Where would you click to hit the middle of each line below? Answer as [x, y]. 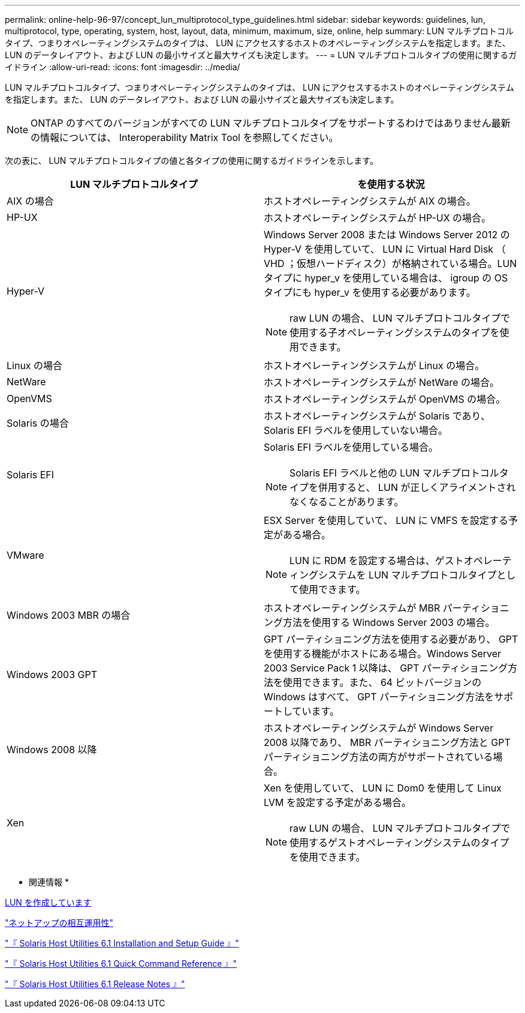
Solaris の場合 [38, 423]
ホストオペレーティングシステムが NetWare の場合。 [382, 382]
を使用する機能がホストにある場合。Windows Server [383, 654]
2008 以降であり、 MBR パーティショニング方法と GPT [387, 742]
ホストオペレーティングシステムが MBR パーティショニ [387, 608]
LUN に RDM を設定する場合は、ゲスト [377, 561]
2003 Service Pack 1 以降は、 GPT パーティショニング [386, 668]
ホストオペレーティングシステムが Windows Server [379, 728]
